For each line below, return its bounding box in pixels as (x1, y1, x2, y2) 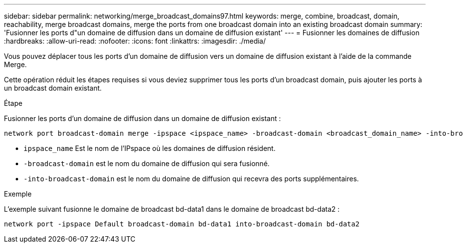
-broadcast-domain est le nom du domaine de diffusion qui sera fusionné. (24, 159, 270, 168)
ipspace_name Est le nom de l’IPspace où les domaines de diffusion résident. (24, 144, 276, 152)
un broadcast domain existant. (4, 84, 102, 92)
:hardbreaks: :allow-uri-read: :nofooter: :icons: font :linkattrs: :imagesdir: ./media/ (4, 37, 266, 45)
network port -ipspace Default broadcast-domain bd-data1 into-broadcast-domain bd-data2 (4, 220, 360, 228)
